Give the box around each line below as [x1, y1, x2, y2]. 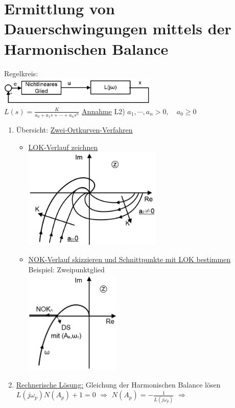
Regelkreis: [4, 68, 38, 78]
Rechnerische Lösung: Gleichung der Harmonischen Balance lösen [16, 379, 221, 390]
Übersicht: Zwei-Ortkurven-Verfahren [16, 124, 133, 135]
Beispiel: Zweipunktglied [28, 264, 105, 274]
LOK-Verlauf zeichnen [28, 141, 98, 152]
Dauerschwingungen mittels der [4, 18, 231, 39]
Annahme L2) [82, 105, 125, 116]
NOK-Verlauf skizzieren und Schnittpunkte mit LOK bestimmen [28, 254, 231, 265]
